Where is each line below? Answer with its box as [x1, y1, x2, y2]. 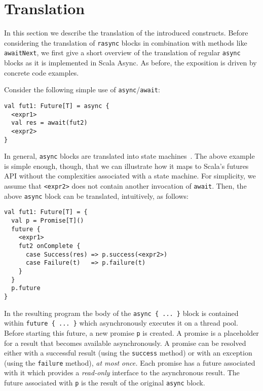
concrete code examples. [4, 67, 79, 78]
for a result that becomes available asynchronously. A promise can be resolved [4, 337, 246, 348]
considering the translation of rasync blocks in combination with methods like [4, 37, 247, 48]
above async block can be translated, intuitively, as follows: [4, 190, 189, 201]
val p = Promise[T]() [11, 217, 84, 224]
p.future [11, 285, 41, 292]
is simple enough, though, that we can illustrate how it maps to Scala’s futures [4, 160, 249, 171]
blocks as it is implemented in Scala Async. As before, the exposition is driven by [4, 57, 257, 68]
